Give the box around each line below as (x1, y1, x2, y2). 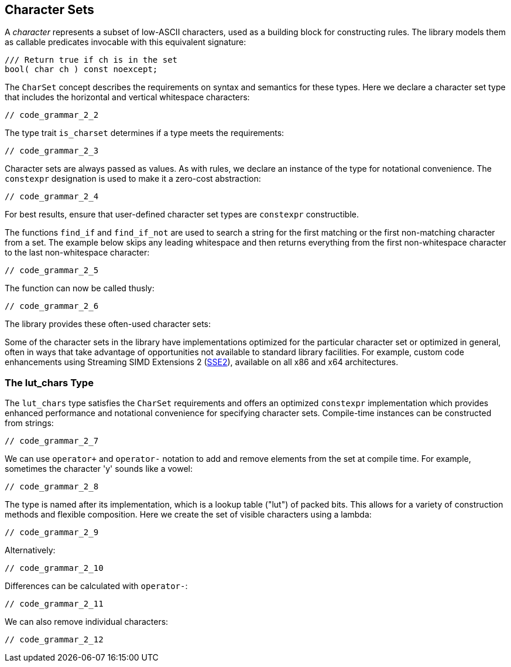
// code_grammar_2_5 (5, 266, 99, 275)
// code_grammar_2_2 (5, 110, 99, 120)
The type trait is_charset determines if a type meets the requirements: (5, 128, 284, 138)
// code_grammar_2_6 (5, 301, 99, 311)
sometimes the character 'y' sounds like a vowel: (5, 464, 193, 474)
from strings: (5, 418, 54, 428)
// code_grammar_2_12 (5, 635, 104, 645)
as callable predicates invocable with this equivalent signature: (5, 37, 246, 47)
